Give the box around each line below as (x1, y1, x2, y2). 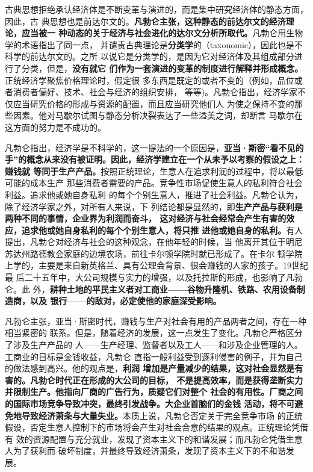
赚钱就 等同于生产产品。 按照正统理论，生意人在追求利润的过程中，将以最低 (5, 164, 303, 177)
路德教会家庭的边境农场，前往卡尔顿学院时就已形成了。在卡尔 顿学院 (29, 247, 303, 259)
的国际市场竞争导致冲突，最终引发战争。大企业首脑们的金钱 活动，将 (5, 397, 278, 409)
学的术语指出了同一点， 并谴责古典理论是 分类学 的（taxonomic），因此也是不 (5, 38, 303, 51)
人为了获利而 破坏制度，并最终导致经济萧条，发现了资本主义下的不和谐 (5, 444, 286, 457)
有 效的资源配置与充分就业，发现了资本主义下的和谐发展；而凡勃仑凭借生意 (5, 432, 303, 445)
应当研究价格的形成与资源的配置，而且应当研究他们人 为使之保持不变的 (13, 97, 294, 110)
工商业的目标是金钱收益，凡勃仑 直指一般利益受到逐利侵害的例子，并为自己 (5, 350, 303, 362)
